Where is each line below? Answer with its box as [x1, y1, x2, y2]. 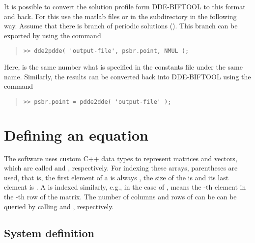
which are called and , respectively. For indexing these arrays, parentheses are [4, 163, 238, 173]
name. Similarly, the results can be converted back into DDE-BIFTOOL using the [4, 71, 251, 81]
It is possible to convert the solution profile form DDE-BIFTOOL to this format [4, 1, 246, 11]
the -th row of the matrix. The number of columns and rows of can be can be [4, 191, 237, 201]
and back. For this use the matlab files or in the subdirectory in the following [4, 11, 237, 21]
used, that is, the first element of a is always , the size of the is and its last [4, 172, 229, 182]
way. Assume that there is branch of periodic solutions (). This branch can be [4, 21, 238, 31]
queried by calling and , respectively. [4, 201, 114, 211]
